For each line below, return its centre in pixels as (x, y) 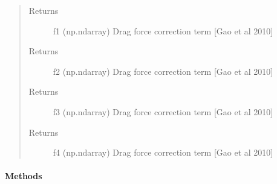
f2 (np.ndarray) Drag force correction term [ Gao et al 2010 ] (163, 71)
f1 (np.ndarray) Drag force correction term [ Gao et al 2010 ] (163, 30)
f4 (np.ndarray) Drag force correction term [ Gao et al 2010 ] (163, 152)
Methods (24, 176)
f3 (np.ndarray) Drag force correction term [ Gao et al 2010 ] (163, 111)
